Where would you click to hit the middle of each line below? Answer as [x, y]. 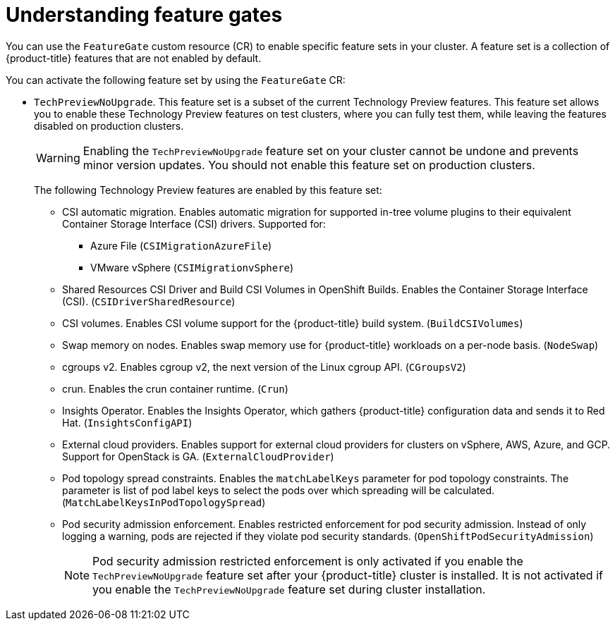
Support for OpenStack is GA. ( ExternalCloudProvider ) [198, 456]
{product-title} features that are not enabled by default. [134, 58]
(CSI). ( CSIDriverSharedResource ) [149, 301]
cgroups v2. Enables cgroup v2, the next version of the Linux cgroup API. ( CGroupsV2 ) [264, 367]
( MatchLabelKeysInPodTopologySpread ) [164, 502]
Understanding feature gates [144, 15]
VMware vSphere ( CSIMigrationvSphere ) [192, 267]
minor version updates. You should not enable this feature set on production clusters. [309, 165]
